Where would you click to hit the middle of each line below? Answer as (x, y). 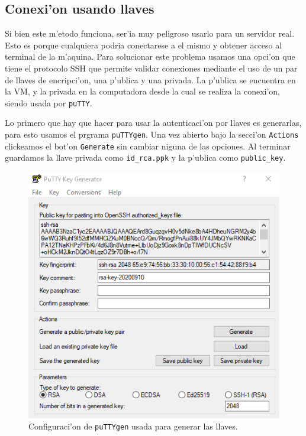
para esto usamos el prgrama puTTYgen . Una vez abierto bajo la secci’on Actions (152, 134)
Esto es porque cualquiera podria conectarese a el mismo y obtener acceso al (144, 45)
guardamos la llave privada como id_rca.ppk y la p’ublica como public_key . (145, 157)
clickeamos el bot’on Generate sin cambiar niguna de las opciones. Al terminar (148, 146)
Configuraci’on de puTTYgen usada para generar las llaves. (133, 426)
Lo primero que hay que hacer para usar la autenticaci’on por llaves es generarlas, (153, 123)
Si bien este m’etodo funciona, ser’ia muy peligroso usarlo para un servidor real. (150, 33)
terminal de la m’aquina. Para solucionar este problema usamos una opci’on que (150, 56)
